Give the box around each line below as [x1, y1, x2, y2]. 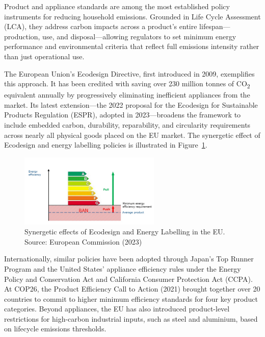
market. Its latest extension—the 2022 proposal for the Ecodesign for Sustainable [4, 99, 258, 110]
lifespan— [199, 21, 230, 32]
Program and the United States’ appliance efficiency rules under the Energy [4, 263, 241, 274]
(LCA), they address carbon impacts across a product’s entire [4, 21, 197, 32]
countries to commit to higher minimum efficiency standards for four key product [4, 293, 258, 304]
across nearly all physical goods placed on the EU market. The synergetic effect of [4, 129, 260, 140]
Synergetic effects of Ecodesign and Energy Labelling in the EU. [24, 226, 225, 237]
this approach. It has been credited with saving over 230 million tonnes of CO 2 [4, 78, 250, 90]
